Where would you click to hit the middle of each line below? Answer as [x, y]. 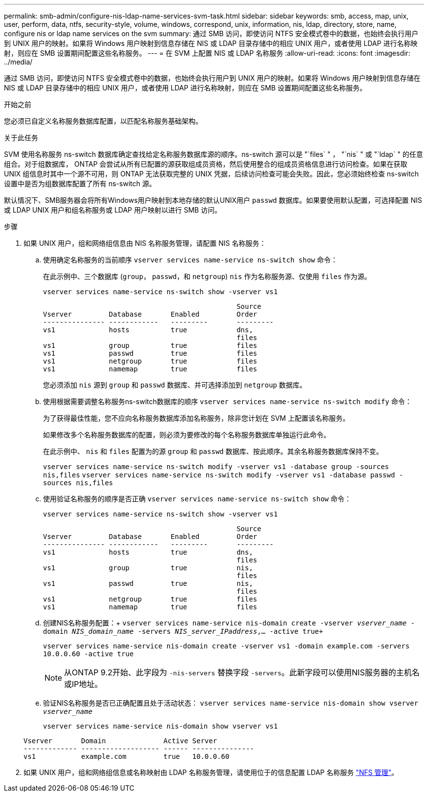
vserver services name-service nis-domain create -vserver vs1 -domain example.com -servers [226, 646]
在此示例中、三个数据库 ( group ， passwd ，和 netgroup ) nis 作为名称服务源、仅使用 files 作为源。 [207, 276]
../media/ [18, 62]
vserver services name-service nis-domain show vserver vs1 [160, 726]
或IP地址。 [83, 684]
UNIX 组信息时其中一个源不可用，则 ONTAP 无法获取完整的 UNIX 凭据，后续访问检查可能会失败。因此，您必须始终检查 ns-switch [211, 174]
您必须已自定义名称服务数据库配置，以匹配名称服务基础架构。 [103, 121]
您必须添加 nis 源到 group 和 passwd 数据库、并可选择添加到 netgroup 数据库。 [175, 385]
